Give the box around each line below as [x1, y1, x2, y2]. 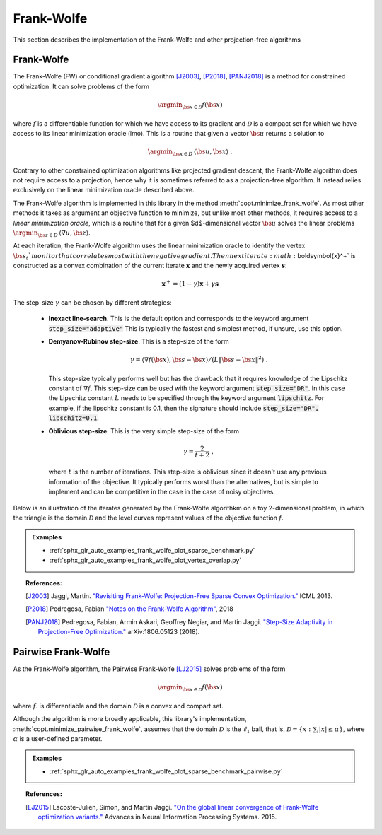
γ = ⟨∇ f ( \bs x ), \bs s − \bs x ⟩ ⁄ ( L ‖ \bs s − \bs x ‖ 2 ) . [129, 354, 268, 364]
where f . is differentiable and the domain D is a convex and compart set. [13, 701, 224, 710]
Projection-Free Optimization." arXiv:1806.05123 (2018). [37, 628, 200, 636]
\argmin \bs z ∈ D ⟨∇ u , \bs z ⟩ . [13, 228, 91, 238]
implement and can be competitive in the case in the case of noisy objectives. [48, 488, 276, 496]
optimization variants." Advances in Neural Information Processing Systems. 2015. [37, 812, 277, 821]
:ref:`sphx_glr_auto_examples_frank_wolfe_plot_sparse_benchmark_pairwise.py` [50, 767, 283, 776]
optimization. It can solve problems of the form [13, 82, 150, 90]
